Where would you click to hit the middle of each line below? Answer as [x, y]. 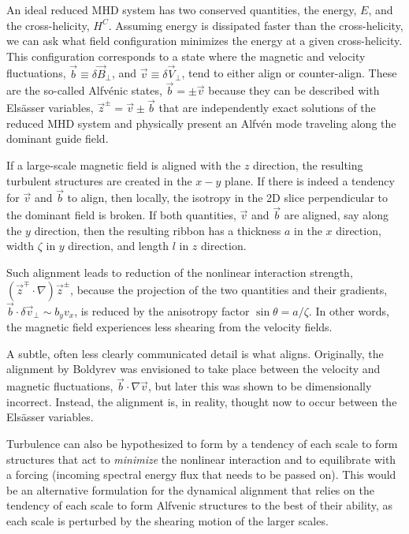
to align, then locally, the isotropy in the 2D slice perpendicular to [228, 198]
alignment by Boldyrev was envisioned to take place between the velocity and [193, 369]
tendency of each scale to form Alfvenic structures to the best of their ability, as [200, 505]
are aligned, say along [336, 215]
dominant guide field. [58, 138]
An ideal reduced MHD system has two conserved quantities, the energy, [182, 9]
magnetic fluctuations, [60, 386]
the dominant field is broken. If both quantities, [121, 215]
